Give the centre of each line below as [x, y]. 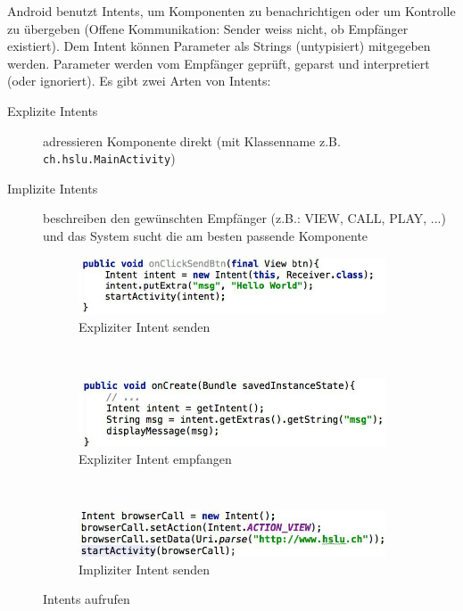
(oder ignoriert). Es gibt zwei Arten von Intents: [139, 81]
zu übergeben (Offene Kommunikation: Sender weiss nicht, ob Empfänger [208, 28]
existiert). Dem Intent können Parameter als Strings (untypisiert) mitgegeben [219, 46]
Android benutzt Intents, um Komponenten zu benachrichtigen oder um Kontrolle [231, 11]
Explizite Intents [53, 110]
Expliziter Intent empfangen [155, 459]
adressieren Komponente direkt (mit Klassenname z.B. [192, 140]
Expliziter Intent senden [145, 327]
